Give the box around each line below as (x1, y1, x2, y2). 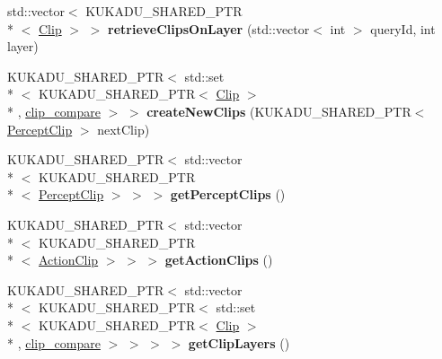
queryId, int (370, 19, 436, 38)
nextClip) (97, 119, 150, 138)
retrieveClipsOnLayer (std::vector (108, 19, 310, 38)
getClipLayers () (188, 333, 290, 352)
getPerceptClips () (170, 185, 286, 204)
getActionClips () (164, 250, 273, 269)
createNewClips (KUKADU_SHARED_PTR (146, 101, 411, 120)
